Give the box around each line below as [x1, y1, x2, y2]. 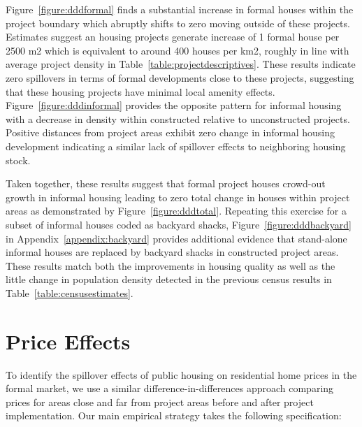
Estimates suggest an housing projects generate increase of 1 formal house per [6, 29, 340, 44]
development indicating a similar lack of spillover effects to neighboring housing [6, 138, 346, 153]
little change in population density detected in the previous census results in [6, 272, 332, 287]
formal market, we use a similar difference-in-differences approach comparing [6, 381, 334, 396]
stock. [6, 152, 31, 167]
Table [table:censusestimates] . [6, 285, 133, 300]
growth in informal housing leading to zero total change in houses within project [6, 189, 350, 204]
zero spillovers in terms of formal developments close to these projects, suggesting [6, 70, 354, 85]
